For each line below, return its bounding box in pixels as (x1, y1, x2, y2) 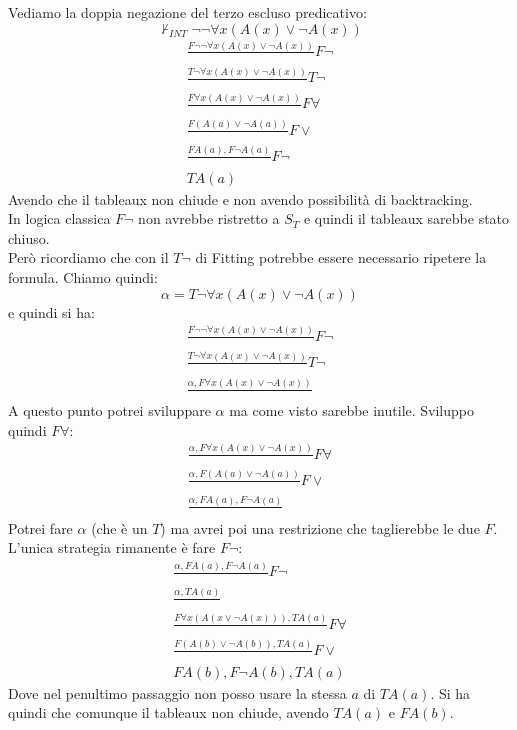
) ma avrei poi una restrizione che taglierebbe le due (160, 517, 480, 538)
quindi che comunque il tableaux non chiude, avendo (8, 702, 329, 723)
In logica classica (8, 208, 111, 229)
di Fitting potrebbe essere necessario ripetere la (195, 247, 487, 268)
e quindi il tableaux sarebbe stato (303, 208, 510, 229)
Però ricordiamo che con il (8, 247, 169, 268)
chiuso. (8, 227, 50, 248)
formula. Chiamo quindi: (8, 267, 158, 288)
